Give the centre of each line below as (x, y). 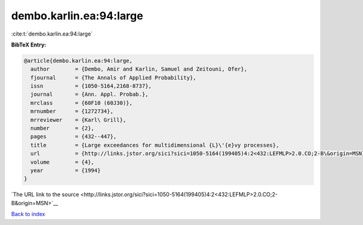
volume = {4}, (63, 162)
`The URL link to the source (45, 195)
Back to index (28, 214)
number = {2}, (63, 128)
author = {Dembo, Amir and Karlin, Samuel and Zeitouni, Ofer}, (139, 69)
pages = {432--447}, (74, 137)
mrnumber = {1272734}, (72, 111)
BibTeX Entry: (29, 45)
